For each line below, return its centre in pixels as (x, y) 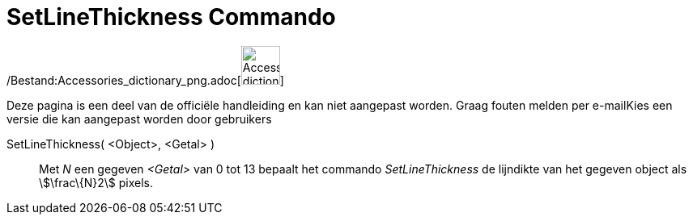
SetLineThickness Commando (171, 17)
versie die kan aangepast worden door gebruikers (139, 119)
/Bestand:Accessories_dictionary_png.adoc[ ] (145, 80)
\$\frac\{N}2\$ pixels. (96, 182)
